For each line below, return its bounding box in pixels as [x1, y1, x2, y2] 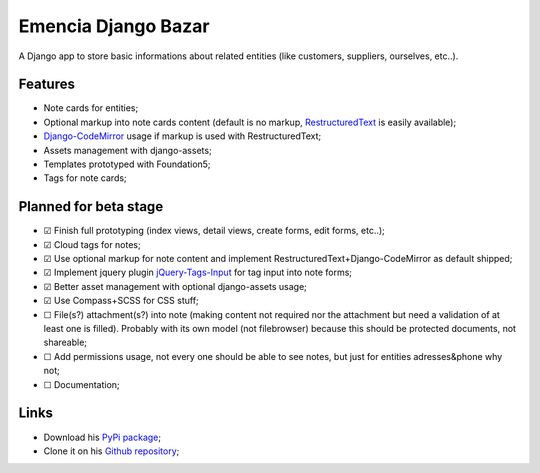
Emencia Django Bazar [18, 15, 210, 37]
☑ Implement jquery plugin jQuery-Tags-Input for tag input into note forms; [43, 266, 353, 279]
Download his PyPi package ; [43, 431, 162, 443]
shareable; [43, 336, 88, 349]
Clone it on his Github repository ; [43, 445, 180, 457]
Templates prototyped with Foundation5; [43, 158, 211, 170]
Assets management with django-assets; [43, 144, 212, 156]
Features [18, 76, 75, 93]
